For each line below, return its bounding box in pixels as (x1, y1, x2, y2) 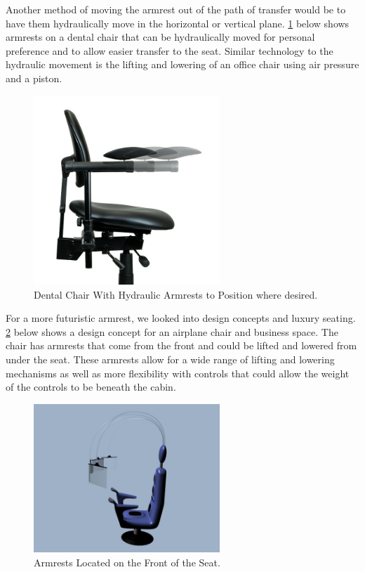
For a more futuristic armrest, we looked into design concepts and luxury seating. (6, 311, 356, 325)
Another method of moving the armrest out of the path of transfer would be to (6, 2, 346, 16)
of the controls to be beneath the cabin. (6, 379, 176, 394)
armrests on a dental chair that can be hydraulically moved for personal (6, 30, 315, 44)
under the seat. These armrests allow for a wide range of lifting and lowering (6, 351, 335, 366)
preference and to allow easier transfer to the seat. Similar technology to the (6, 43, 333, 58)
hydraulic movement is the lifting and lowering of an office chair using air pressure (6, 57, 359, 72)
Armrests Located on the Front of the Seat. (34, 554, 220, 569)
